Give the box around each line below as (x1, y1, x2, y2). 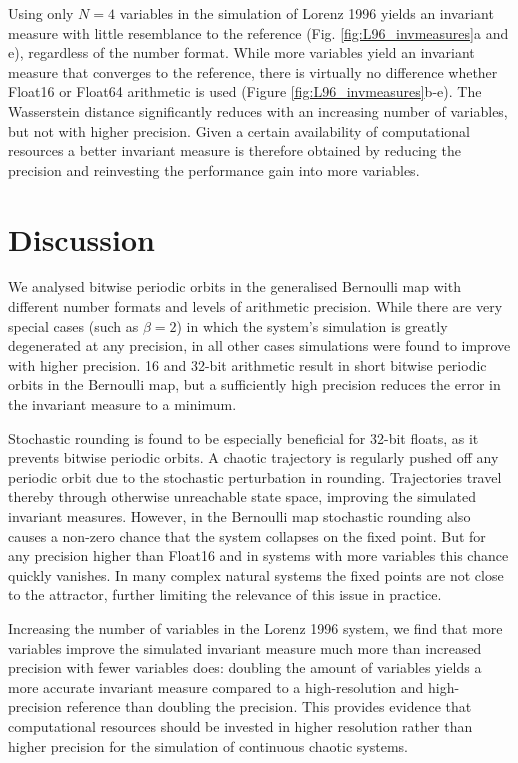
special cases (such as (8, 315, 139, 336)
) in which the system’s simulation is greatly (176, 315, 448, 336)
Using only (8, 3, 74, 23)
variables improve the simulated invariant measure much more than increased (8, 637, 482, 658)
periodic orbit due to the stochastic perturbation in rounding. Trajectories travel (8, 466, 502, 487)
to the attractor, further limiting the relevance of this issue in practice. (8, 584, 442, 605)
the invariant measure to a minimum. (8, 394, 237, 415)
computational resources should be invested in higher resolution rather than (8, 715, 473, 736)
